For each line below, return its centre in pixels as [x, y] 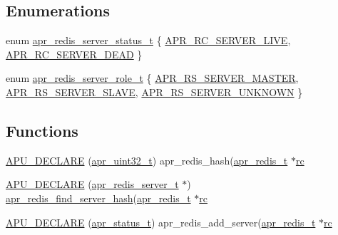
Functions [42, 130]
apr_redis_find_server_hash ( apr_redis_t [98, 198]
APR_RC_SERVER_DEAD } [74, 54]
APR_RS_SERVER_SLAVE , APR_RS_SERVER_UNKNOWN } [154, 92]
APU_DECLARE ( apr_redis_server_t [92, 184]
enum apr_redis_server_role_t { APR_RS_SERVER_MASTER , [152, 78]
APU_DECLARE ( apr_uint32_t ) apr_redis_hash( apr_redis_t [147, 160]
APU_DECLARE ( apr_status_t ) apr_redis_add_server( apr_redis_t [161, 222]
